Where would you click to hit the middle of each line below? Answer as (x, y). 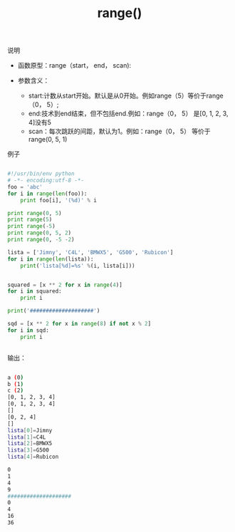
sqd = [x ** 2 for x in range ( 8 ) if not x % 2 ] (79, 324)
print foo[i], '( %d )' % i (59, 200)
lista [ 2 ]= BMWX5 (30, 444)
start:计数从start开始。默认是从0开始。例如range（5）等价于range (126, 96)
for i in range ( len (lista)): (51, 259)
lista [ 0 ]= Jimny (30, 430)
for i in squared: (35, 291)
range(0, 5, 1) (48, 140)
